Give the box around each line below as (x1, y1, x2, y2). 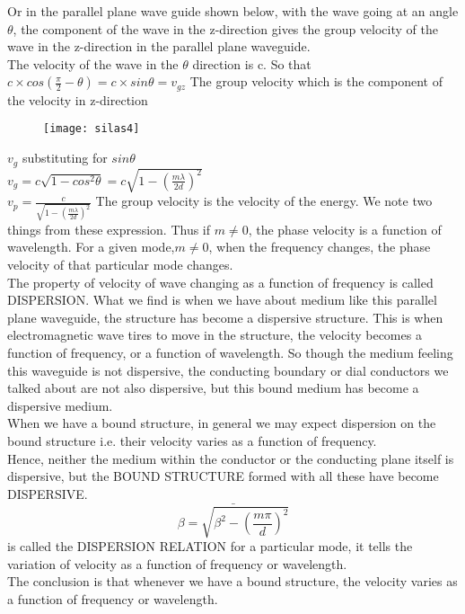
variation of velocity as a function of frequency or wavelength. (7, 554, 347, 573)
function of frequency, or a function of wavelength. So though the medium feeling (7, 343, 453, 361)
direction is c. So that (192, 54, 311, 73)
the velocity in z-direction (7, 90, 148, 109)
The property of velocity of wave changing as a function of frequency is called (7, 272, 434, 291)
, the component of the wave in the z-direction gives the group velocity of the (13, 19, 438, 38)
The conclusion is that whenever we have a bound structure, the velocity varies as (7, 572, 458, 591)
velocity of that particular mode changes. (7, 254, 233, 273)
